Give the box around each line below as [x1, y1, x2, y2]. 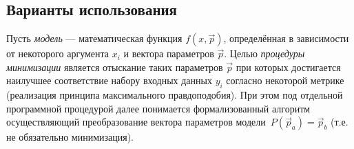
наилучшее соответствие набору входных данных [6, 73, 212, 88]
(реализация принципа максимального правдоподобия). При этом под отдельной [6, 88, 343, 102]
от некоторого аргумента [6, 46, 110, 61]
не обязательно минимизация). [6, 130, 134, 144]
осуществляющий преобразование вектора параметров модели [6, 115, 266, 129]
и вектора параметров [123, 46, 214, 61]
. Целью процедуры [224, 46, 305, 61]
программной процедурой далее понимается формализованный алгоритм [6, 101, 311, 115]
